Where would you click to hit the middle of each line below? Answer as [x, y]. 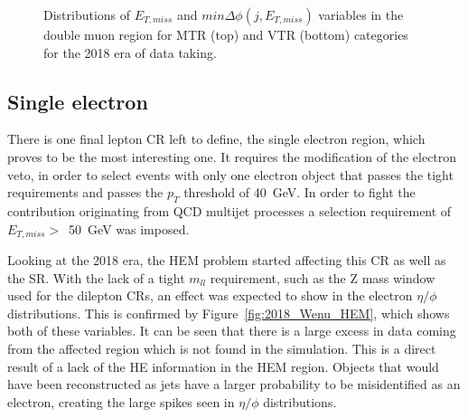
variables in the [361, 14]
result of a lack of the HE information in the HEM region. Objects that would [223, 366]
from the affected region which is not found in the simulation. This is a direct [222, 348]
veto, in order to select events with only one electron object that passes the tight [230, 174]
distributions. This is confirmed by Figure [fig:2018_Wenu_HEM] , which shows [229, 313]
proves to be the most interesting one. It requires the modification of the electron [232, 156]
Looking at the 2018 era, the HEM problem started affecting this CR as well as [227, 260]
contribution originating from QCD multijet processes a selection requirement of [229, 210]
